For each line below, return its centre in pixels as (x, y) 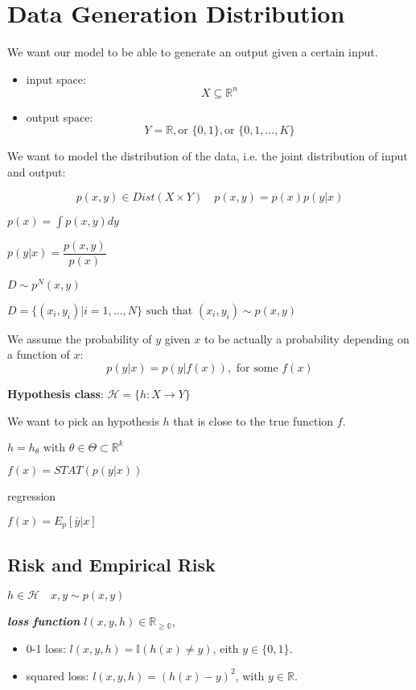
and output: (37, 172)
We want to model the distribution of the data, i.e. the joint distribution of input (208, 156)
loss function (44, 621)
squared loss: (58, 675)
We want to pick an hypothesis (83, 420)
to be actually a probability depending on (307, 338)
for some (257, 368)
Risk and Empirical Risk (111, 564)
